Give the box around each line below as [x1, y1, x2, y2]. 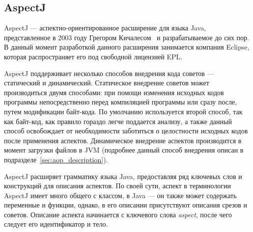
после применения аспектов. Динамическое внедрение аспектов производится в [4, 135, 242, 145]
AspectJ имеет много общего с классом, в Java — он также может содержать [4, 190, 237, 200]
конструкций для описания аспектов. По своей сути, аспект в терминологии [4, 180, 231, 191]
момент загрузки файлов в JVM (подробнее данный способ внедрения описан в [4, 145, 244, 155]
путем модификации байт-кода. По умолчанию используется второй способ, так [4, 106, 243, 116]
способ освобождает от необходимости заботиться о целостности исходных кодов [4, 126, 248, 136]
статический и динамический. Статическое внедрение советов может [4, 77, 209, 88]
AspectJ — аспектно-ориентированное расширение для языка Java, [4, 23, 206, 33]
